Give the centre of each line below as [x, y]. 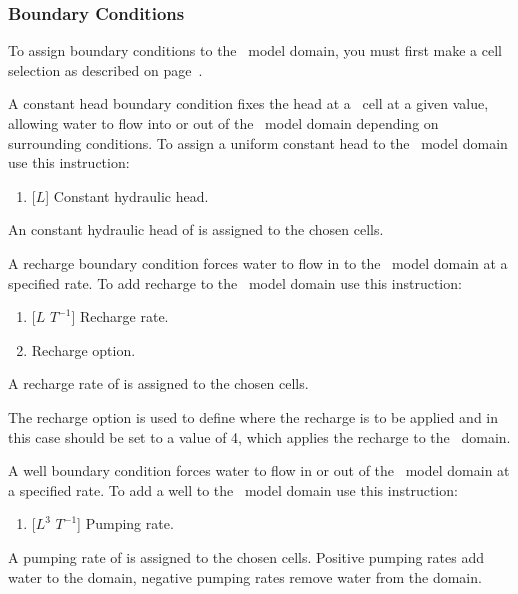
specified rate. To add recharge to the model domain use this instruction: [235, 282]
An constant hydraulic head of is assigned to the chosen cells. [196, 229]
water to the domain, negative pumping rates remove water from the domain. [245, 576]
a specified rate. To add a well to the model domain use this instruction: [233, 489]
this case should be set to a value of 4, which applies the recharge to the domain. [259, 436]
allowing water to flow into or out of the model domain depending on [223, 123]
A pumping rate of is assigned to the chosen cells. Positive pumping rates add [246, 556]
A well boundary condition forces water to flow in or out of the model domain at [259, 470]
